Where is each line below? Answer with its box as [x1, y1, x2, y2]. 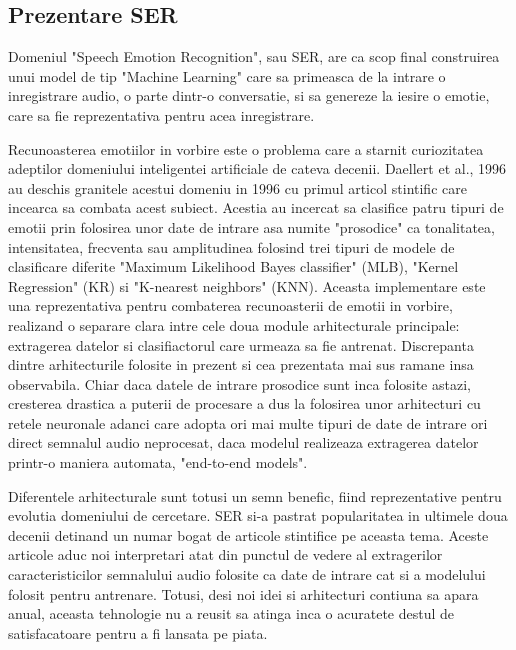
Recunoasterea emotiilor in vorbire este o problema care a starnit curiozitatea [8, 138, 484, 159]
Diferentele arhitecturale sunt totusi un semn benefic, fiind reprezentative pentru [8, 485, 502, 506]
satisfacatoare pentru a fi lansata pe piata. [8, 622, 268, 643]
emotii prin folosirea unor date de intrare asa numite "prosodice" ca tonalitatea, [8, 216, 495, 237]
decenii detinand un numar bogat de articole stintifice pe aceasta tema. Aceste [8, 524, 489, 545]
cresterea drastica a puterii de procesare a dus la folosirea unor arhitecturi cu [8, 393, 481, 414]
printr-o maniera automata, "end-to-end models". [8, 452, 308, 473]
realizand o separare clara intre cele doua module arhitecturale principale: [8, 314, 460, 335]
